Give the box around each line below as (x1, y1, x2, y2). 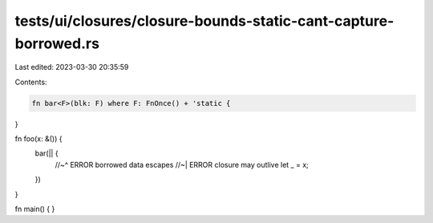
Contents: (14, 77, 47, 87)
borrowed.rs (14, 34, 100, 52)
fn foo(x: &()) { (14, 134, 63, 144)
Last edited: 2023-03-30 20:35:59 (14, 63, 129, 72)
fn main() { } (14, 205, 55, 214)
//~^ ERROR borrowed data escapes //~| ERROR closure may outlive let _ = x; (55, 160, 309, 169)
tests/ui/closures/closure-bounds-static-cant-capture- (14, 12, 395, 30)
